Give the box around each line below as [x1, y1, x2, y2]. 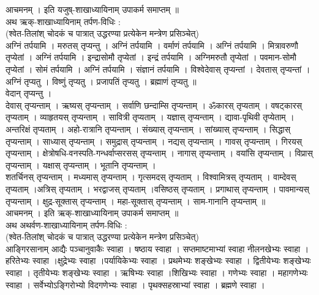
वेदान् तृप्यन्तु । [6, 87, 52, 100]
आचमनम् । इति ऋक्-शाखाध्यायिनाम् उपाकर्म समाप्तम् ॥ [6, 206, 179, 219]
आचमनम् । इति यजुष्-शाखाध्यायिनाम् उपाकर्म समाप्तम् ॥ [6, 3, 179, 15]
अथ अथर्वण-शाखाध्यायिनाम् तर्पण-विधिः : [6, 218, 127, 231]
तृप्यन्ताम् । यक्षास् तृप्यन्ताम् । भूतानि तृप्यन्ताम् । [6, 158, 156, 171]
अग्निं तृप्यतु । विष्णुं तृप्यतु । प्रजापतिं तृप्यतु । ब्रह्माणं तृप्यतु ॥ [6, 75, 197, 87]
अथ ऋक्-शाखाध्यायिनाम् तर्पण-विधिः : [6, 15, 121, 27]
